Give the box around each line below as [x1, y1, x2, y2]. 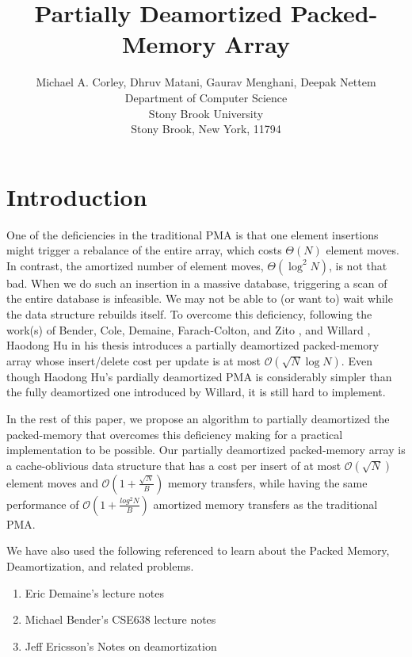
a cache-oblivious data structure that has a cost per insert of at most [6, 456, 341, 473]
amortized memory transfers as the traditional [153, 495, 378, 512]
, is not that [328, 257, 387, 273]
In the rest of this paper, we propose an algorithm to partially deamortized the [6, 410, 390, 426]
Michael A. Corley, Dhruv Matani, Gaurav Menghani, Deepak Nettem [36, 74, 376, 90]
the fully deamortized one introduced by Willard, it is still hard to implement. [6, 384, 386, 400]
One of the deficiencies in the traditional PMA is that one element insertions [6, 226, 379, 243]
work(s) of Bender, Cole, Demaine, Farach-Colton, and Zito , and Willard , [6, 321, 371, 338]
